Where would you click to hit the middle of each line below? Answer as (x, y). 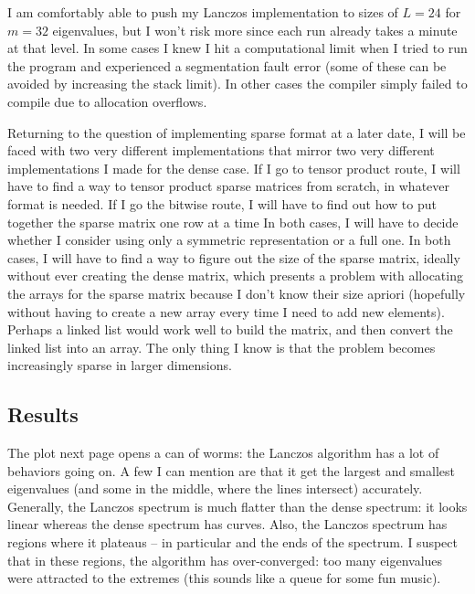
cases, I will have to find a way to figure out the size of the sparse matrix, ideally (234, 257)
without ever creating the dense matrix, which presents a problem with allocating (235, 276)
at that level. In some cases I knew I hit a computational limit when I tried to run (237, 48)
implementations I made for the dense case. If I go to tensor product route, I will (234, 168)
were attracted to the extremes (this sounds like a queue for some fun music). (224, 578)
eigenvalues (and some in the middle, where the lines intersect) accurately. (215, 488)
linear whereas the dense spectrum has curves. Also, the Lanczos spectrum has (227, 524)
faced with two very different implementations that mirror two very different (221, 150)
